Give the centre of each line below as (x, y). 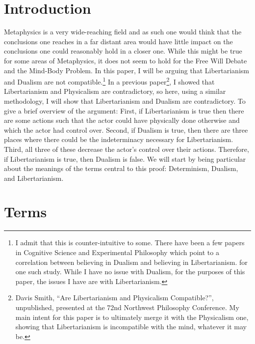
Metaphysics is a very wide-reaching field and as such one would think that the (123, 32)
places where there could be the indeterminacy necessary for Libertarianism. (119, 139)
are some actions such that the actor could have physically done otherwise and (122, 120)
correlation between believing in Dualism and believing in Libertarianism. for (131, 262)
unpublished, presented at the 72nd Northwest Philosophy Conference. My (127, 307)
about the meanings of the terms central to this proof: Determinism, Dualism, (121, 168)
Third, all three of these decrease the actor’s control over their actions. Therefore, (127, 149)
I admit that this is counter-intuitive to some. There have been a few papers (130, 243)
